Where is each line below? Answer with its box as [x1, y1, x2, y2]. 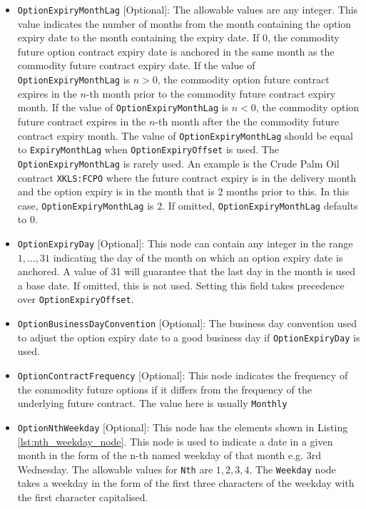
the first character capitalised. [17, 490, 148, 504]
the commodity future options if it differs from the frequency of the [17, 381, 312, 396]
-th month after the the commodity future [155, 113, 339, 128]
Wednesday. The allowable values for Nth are [17, 461, 213, 476]
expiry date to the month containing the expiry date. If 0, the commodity [17, 30, 340, 45]
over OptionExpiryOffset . [17, 292, 134, 307]
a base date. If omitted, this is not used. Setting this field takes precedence [17, 277, 345, 292]
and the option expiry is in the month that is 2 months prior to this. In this [17, 184, 350, 199]
